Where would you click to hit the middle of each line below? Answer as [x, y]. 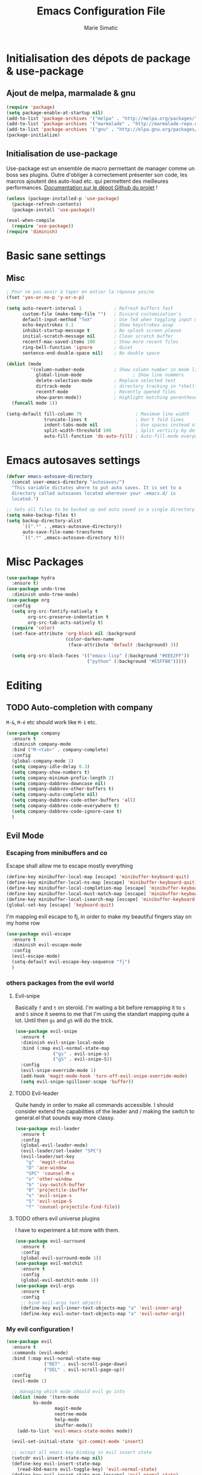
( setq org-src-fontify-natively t [55, 611]
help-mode [67, 1420]
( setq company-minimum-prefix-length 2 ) [63, 778]
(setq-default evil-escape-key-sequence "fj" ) [71, 962]
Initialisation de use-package [62, 154]
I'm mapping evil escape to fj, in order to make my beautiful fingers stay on [99, 916]
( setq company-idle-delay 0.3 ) [51, 766]
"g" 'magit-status [50, 1162]
